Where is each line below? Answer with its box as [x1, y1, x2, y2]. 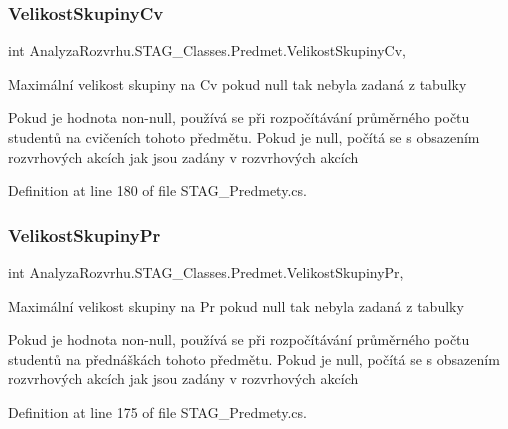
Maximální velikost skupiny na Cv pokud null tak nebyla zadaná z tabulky [8, 73, 467, 94]
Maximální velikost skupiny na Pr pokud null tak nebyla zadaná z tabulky [8, 295, 464, 316]
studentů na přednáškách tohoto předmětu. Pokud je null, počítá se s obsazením [8, 348, 500, 369]
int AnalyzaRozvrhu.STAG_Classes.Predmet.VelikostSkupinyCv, [8, 40, 406, 61]
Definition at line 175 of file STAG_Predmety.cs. [8, 401, 307, 422]
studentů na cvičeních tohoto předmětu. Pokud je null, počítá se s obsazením [8, 127, 480, 147]
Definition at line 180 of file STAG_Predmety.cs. [8, 180, 307, 201]
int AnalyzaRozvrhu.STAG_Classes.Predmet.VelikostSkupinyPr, [8, 262, 404, 282]
